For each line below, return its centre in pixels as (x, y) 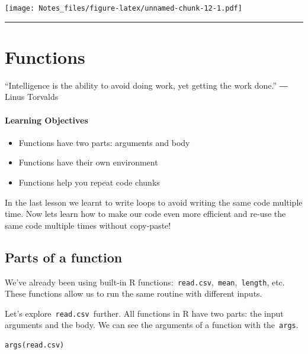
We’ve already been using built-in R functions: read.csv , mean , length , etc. (145, 282)
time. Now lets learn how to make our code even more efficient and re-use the (145, 214)
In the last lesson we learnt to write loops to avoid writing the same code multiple (154, 202)
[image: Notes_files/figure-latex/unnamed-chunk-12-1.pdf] (123, 8)
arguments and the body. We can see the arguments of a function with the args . (152, 325)
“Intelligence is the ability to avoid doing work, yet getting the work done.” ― (146, 85)
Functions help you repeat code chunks (89, 182)
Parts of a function (64, 257)
